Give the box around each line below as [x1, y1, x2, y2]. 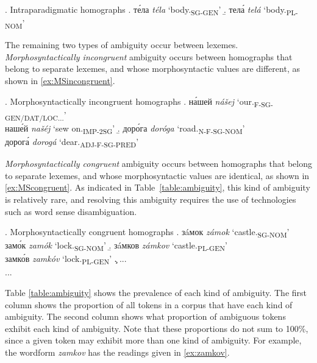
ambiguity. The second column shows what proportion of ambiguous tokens [5, 310, 286, 323]
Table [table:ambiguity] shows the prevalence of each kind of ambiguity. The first [5, 286, 307, 299]
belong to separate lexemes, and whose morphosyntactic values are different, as [5, 62, 300, 75]
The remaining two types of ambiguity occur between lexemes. [5, 38, 238, 51]
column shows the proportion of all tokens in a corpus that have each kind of [5, 298, 293, 311]
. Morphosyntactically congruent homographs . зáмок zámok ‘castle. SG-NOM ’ [5, 225, 290, 239]
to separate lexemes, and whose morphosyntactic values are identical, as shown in [5, 169, 310, 181]
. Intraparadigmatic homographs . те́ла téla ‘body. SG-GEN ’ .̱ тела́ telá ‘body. [5, 3, 287, 17]
